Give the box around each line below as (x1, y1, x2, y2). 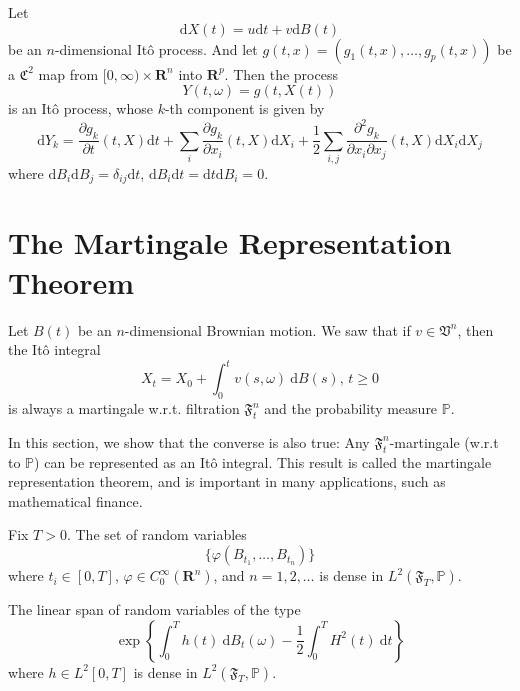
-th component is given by (164, 98, 325, 119)
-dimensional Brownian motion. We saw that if (124, 319, 411, 340)
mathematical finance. (8, 490, 143, 511)
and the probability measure (264, 398, 438, 419)
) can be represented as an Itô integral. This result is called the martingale (34, 451, 492, 472)
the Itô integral (8, 339, 101, 360)
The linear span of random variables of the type (8, 599, 301, 620)
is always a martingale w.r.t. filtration (8, 398, 240, 419)
